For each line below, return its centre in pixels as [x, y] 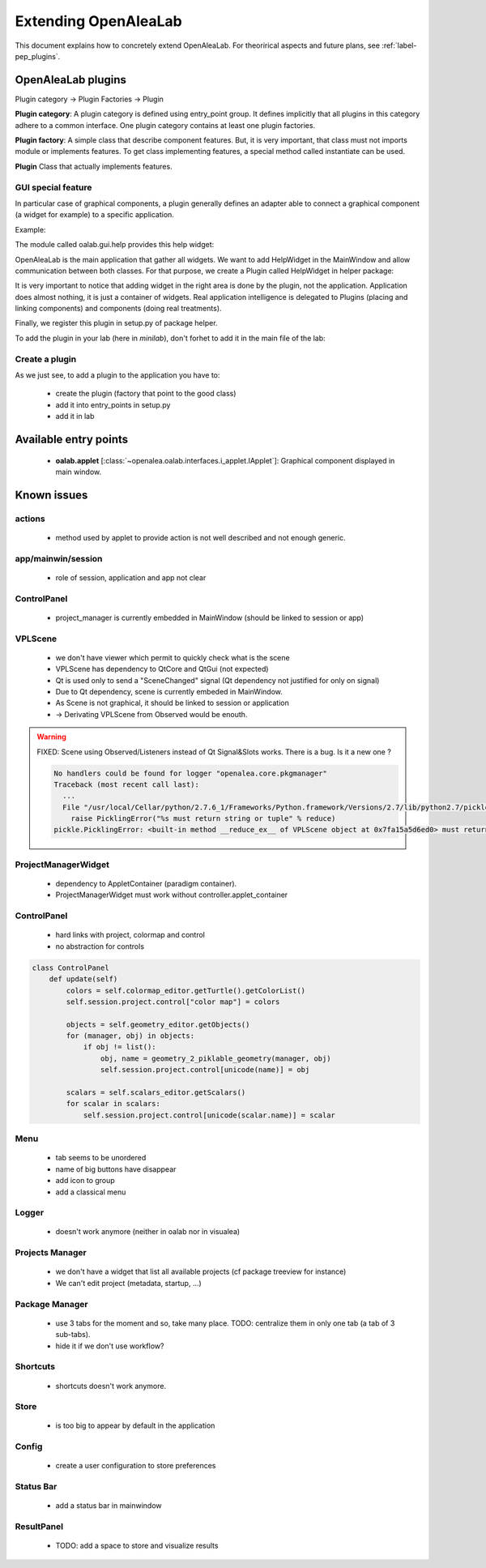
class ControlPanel [70, 968]
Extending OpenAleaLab [98, 21]
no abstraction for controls [100, 946]
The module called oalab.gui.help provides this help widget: [115, 245]
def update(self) [83, 979]
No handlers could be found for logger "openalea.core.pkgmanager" [191, 773]
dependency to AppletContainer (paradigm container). [146, 884]
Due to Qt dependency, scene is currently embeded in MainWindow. [169, 691]
